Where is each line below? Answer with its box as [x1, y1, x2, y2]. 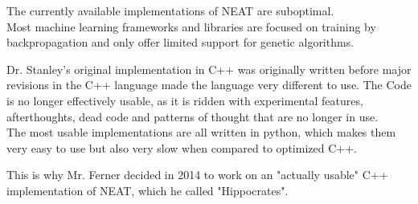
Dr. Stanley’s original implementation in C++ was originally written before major [6, 60, 412, 77]
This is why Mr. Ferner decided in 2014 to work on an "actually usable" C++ [6, 166, 388, 183]
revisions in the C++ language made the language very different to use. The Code [6, 76, 412, 93]
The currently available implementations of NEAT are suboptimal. [6, 2, 334, 18]
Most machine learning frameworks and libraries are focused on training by [6, 18, 376, 35]
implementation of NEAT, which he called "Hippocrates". [6, 182, 289, 198]
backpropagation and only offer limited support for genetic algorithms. [6, 34, 354, 51]
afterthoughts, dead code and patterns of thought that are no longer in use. [6, 108, 379, 124]
